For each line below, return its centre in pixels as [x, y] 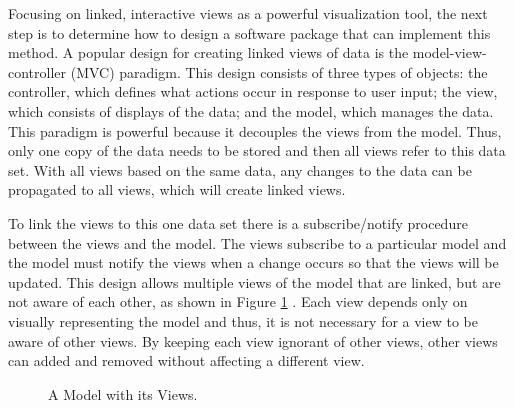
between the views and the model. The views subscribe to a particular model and [257, 242]
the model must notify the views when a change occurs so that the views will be [253, 262]
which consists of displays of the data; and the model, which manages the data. [251, 110]
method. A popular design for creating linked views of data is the [208, 52]
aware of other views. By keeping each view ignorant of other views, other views [253, 340]
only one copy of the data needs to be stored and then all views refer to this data [257, 150]
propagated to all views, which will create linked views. [177, 189]
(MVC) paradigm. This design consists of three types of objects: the [279, 71]
